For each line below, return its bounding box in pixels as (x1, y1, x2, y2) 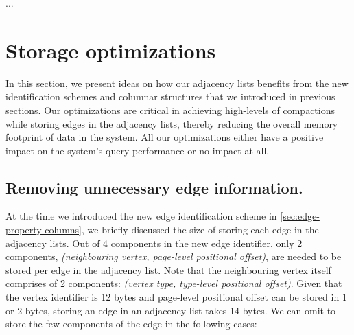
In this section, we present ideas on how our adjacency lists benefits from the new (5, 76, 349, 90)
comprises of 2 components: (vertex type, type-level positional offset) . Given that (5, 276, 342, 290)
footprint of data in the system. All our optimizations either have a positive (5, 130, 324, 144)
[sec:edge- (280, 209, 320, 223)
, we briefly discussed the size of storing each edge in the (82, 222, 319, 237)
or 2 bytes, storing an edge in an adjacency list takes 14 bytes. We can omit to (5, 303, 336, 317)
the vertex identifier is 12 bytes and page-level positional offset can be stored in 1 (5, 290, 347, 304)
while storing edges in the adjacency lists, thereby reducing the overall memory (5, 116, 338, 130)
